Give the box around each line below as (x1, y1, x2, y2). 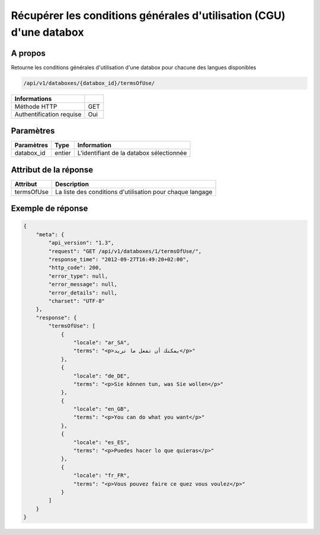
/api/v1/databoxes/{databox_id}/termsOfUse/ (23, 80, 155, 86)
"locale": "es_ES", (73, 439, 130, 445)
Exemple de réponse (11, 204, 88, 214)
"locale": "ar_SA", (73, 339, 130, 346)
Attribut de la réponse (11, 164, 94, 175)
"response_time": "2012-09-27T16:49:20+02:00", (48, 256, 190, 263)
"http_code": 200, (48, 264, 102, 271)
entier (54, 149, 71, 157)
